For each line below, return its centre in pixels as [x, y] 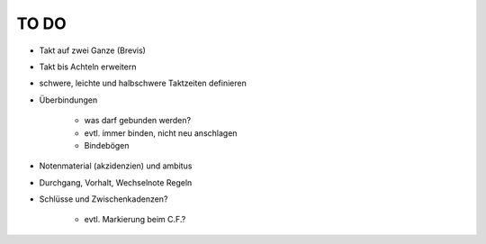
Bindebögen [107, 145]
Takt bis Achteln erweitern [88, 67]
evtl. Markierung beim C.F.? [135, 220]
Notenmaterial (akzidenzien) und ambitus [116, 166]
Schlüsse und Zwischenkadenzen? [103, 199]
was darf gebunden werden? [138, 121]
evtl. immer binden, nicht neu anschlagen [161, 133]
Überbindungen [68, 100]
